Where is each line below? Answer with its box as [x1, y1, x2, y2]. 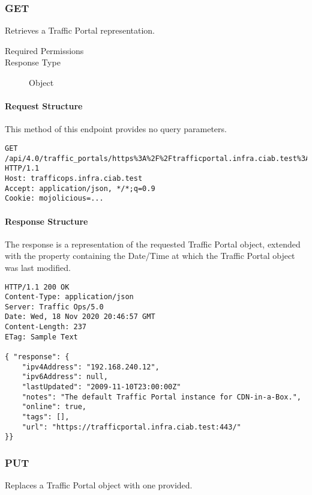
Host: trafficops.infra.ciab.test [5, 174, 143, 183]
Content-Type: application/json [5, 293, 134, 302]
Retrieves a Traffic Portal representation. [5, 24, 155, 37]
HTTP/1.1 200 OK [5, 282, 70, 291]
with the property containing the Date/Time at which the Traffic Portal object [5, 249, 295, 262]
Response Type [5, 56, 61, 68]
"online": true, [22, 402, 87, 411]
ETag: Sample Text [5, 332, 78, 341]
